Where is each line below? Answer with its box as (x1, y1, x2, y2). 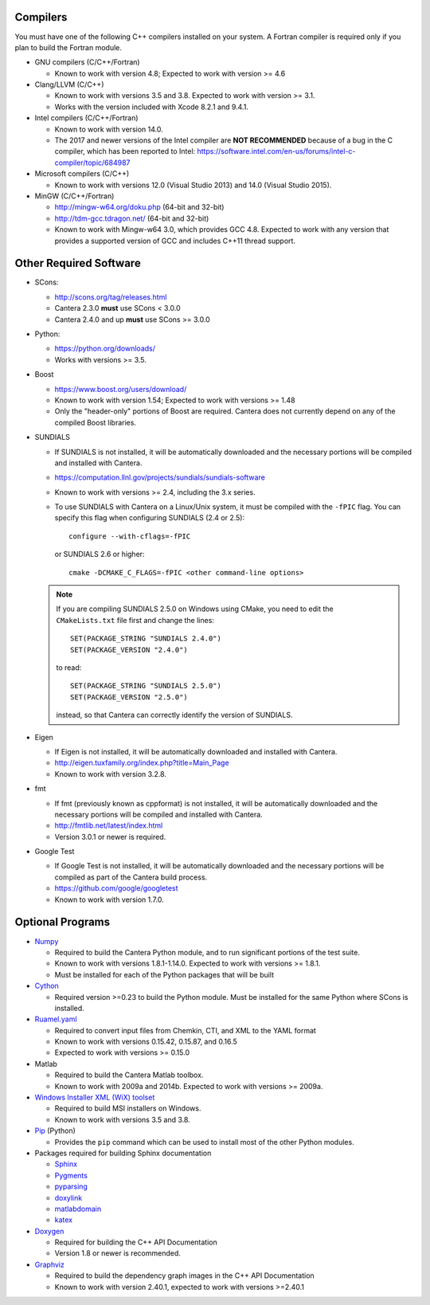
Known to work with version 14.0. (54, 124, 163, 134)
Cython (34, 981, 59, 991)
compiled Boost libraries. (54, 417, 137, 427)
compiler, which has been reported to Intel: (54, 147, 196, 156)
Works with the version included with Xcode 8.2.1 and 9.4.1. (54, 102, 248, 112)
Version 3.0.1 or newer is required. (54, 832, 166, 841)
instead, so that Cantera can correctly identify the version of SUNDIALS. (56, 710, 293, 720)
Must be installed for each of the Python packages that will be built (54, 970, 275, 979)
